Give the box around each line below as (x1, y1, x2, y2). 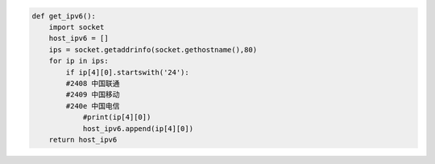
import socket (48, 23, 105, 31)
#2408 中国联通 (65, 79, 120, 88)
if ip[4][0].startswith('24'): (65, 68, 189, 76)
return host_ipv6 (48, 135, 118, 144)
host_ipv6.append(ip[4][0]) (82, 124, 193, 133)
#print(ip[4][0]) (82, 113, 151, 122)
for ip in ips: (48, 56, 109, 66)
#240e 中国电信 (65, 101, 120, 110)
